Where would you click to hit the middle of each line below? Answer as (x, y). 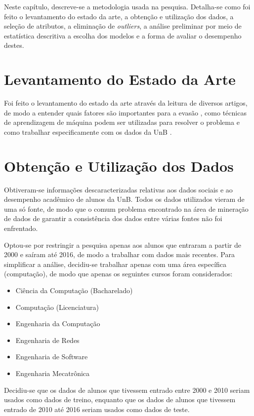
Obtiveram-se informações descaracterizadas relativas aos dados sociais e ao (118, 189)
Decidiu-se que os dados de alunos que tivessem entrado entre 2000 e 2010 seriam (127, 390)
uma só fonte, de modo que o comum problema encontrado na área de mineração (126, 208)
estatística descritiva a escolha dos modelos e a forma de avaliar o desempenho (123, 35)
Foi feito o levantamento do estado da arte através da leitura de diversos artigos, (126, 103)
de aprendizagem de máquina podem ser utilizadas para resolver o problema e (122, 122)
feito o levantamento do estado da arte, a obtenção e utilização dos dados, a (119, 16)
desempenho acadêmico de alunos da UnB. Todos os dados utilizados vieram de (124, 199)
